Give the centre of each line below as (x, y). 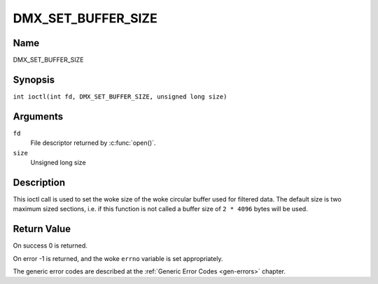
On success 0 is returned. (50, 246)
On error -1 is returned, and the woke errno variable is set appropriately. (118, 258)
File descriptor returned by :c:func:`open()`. (93, 143)
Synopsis (34, 79)
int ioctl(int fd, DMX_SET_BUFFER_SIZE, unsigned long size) (120, 97)
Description (39, 182)
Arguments (38, 116)
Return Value (42, 229)
